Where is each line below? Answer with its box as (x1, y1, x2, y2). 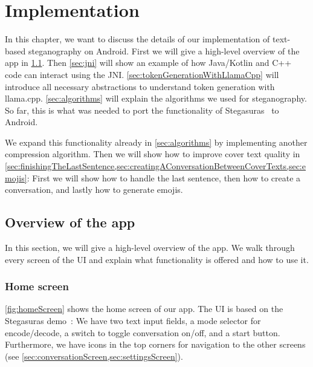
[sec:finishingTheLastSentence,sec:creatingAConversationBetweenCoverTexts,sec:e (5, 160, 306, 172)
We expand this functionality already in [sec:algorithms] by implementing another (5, 135, 308, 148)
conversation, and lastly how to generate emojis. (5, 183, 183, 196)
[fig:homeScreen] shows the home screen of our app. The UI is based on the (5, 302, 283, 315)
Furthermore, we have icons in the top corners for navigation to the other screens (5, 338, 306, 351)
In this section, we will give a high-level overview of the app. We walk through (5, 241, 295, 254)
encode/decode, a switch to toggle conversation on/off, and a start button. (5, 326, 280, 339)
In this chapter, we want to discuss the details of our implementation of (5, 33, 270, 45)
